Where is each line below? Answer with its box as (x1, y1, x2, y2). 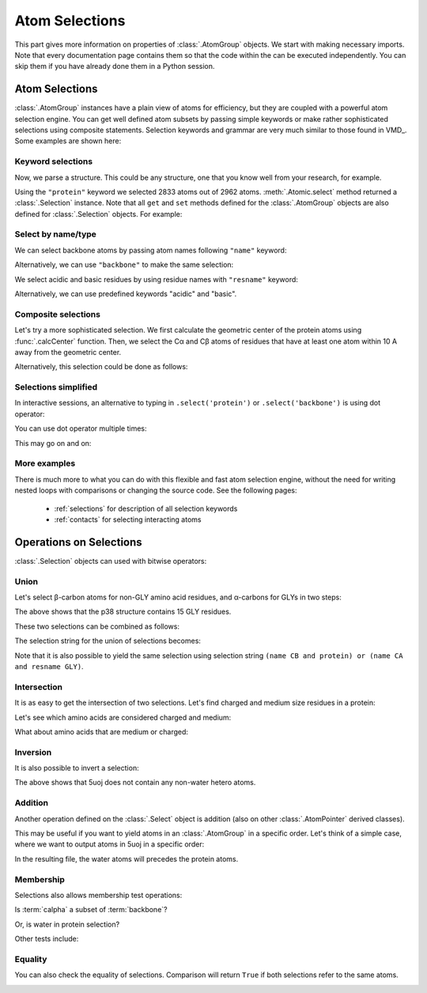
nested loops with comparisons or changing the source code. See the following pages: (14, 485, 297, 495)
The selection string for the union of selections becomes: (14, 636, 202, 645)
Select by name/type (14, 229, 96, 240)
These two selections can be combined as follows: (14, 622, 179, 631)
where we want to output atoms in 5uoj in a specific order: (14, 839, 205, 849)
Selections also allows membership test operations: (14, 890, 183, 900)
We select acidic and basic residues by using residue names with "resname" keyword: (14, 274, 298, 284)
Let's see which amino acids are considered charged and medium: (14, 713, 232, 722)
